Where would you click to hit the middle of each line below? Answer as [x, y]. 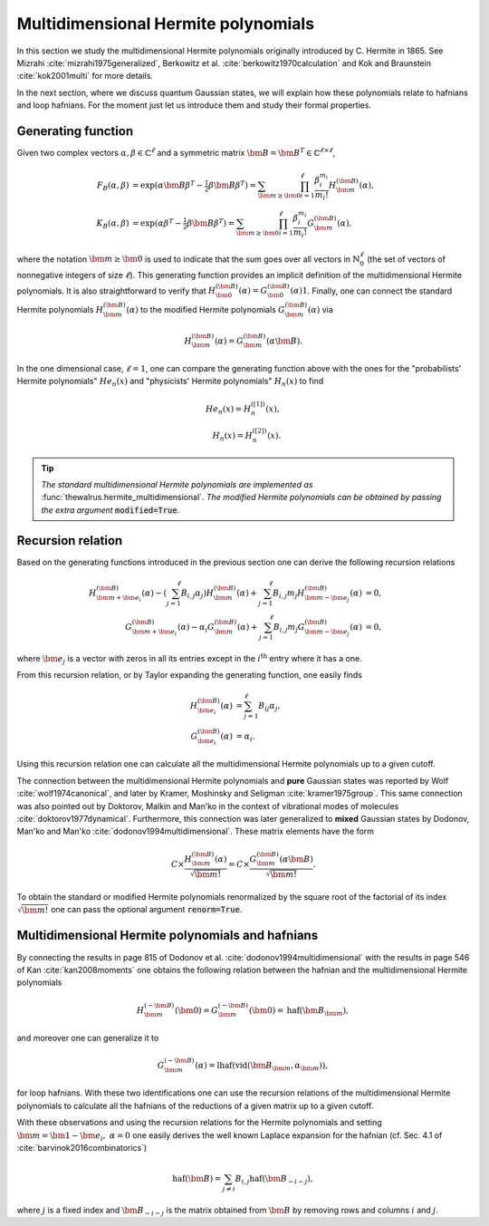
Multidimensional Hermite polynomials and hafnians [168, 936]
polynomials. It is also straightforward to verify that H [116, 291]
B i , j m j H [288, 594]
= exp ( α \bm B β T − [168, 184]
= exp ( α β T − [157, 222]
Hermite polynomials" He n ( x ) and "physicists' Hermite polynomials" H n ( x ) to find [170, 382]
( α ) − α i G [196, 628]
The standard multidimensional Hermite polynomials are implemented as [177, 484]
